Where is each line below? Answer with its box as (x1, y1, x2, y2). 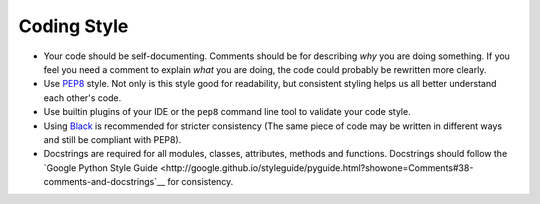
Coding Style (18, 15, 129, 37)
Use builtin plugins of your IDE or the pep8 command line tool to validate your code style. (43, 106, 411, 118)
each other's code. (43, 91, 122, 104)
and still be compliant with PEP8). (43, 133, 182, 145)
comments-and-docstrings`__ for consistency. (43, 176, 234, 188)
